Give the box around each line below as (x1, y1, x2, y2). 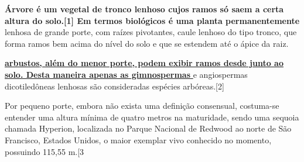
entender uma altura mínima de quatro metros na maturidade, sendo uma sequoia (5, 111, 299, 123)
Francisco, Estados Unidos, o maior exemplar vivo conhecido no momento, (5, 133, 272, 146)
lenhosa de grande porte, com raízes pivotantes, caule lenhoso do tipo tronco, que (5, 26, 297, 38)
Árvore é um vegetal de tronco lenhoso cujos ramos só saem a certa (5, 3, 284, 15)
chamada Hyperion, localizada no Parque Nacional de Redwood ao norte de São (5, 122, 292, 135)
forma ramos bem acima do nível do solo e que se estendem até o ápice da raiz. (5, 37, 289, 49)
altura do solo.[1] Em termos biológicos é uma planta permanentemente (5, 14, 300, 26)
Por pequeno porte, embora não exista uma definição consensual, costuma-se (5, 99, 279, 112)
